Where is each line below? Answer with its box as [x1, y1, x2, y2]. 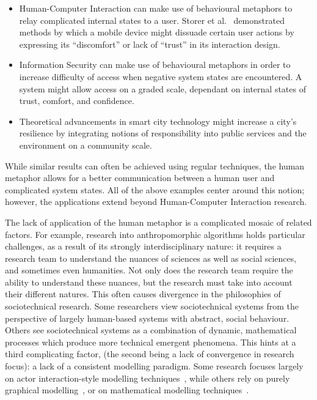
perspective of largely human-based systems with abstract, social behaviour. [5, 311, 290, 324]
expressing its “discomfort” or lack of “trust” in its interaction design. [19, 37, 280, 50]
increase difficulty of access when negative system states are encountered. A [19, 70, 302, 83]
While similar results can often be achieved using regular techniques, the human [5, 159, 305, 172]
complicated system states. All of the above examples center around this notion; [5, 183, 305, 196]
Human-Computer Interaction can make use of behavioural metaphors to [19, 2, 293, 14]
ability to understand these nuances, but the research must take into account [5, 275, 293, 288]
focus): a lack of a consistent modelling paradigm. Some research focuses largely [5, 360, 304, 372]
